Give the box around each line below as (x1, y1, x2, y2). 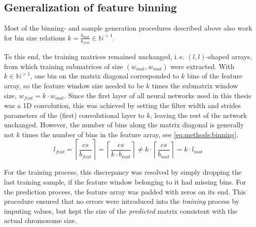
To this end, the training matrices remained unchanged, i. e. (4, 51, 184, 62)
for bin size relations (4, 32, 66, 42)
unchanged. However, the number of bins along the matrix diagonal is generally (4, 119, 244, 130)
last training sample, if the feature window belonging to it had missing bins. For (4, 177, 246, 187)
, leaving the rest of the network (150, 110, 247, 120)
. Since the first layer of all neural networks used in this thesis (64, 90, 252, 100)
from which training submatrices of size (4, 61, 123, 71)
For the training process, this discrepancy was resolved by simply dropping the (4, 167, 242, 177)
